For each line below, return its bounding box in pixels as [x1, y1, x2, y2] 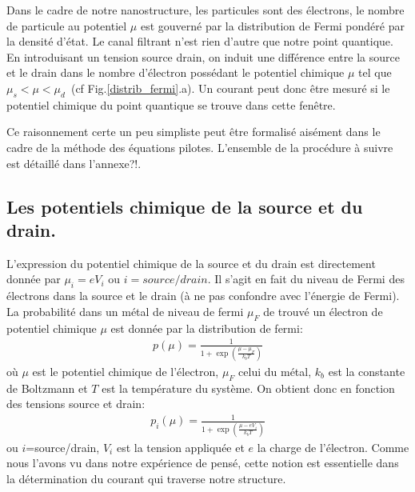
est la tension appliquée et [116, 438, 245, 455]
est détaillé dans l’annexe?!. [6, 154, 142, 171]
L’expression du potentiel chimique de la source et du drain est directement [6, 254, 376, 271]
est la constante [328, 362, 405, 379]
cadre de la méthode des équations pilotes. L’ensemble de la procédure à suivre [6, 138, 393, 155]
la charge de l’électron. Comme [257, 438, 409, 455]
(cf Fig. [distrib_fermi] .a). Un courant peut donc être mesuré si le [70, 79, 390, 96]
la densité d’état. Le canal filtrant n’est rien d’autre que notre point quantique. [6, 33, 393, 50]
